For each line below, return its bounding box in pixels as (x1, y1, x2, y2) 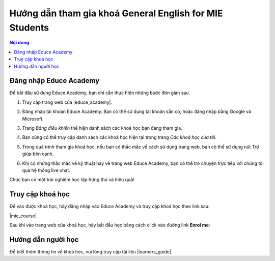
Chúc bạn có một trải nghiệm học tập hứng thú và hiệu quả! (9, 177, 134, 183)
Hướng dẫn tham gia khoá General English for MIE (9, 8, 224, 19)
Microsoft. (22, 115, 44, 122)
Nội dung (9, 40, 30, 46)
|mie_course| (9, 213, 37, 219)
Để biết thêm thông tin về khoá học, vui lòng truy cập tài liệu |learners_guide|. (9, 248, 173, 254)
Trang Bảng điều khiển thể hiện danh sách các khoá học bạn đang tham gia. (22, 125, 183, 131)
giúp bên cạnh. (22, 151, 54, 157)
